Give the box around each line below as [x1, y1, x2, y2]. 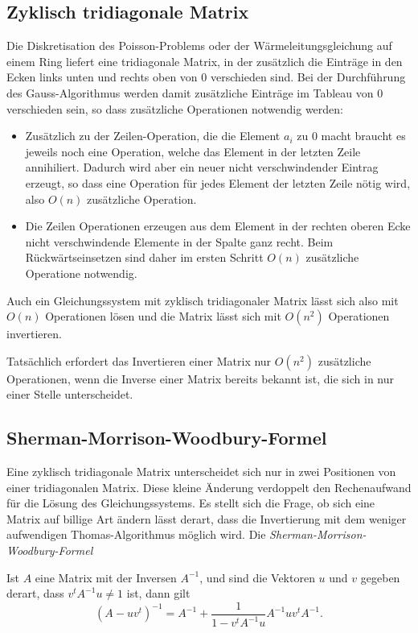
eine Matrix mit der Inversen [35, 569, 177, 585]
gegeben [360, 569, 400, 585]
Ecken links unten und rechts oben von [6, 68, 198, 85]
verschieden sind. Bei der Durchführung [210, 68, 406, 85]
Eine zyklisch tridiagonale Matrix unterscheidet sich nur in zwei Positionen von [6, 463, 396, 480]
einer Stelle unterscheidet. [6, 386, 133, 403]
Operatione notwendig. [25, 264, 137, 281]
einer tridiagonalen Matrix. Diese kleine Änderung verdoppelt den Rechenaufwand [6, 478, 412, 495]
